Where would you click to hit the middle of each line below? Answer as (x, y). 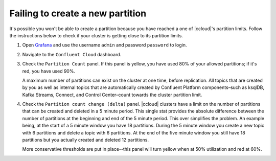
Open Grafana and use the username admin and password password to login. (105, 45)
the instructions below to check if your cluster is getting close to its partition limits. (96, 35)
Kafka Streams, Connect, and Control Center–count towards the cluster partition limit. (112, 95)
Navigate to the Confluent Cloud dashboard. (72, 54)
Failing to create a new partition (78, 13)
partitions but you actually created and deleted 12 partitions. (86, 140)
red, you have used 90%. (49, 71)
